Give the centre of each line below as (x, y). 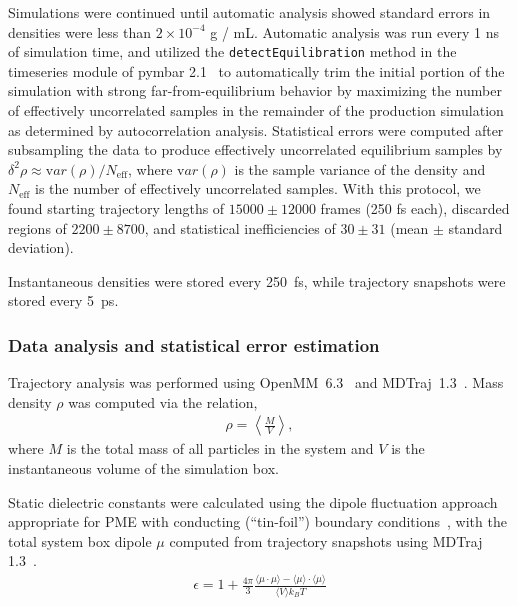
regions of (37, 227)
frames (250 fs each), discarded (415, 208)
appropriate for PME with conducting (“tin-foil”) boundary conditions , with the (257, 521)
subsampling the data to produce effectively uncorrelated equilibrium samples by (255, 149)
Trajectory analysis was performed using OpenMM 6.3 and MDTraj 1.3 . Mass (256, 382)
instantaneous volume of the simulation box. (143, 468)
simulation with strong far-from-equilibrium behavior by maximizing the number (255, 90)
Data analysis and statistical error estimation (194, 344)
